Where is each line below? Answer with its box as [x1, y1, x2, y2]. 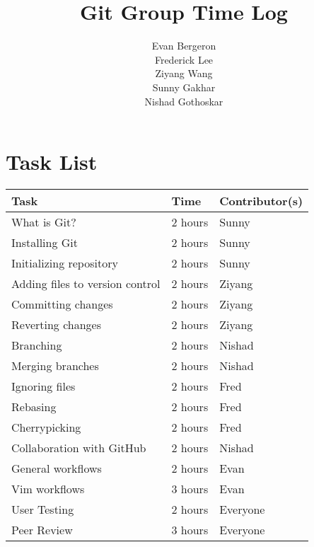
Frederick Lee [154, 52, 214, 67]
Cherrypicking [11, 419, 81, 436]
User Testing [11, 501, 74, 518]
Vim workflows [11, 480, 85, 497]
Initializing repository [11, 255, 118, 272]
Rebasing [11, 398, 57, 415]
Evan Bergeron [151, 38, 216, 53]
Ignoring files [11, 378, 76, 395]
